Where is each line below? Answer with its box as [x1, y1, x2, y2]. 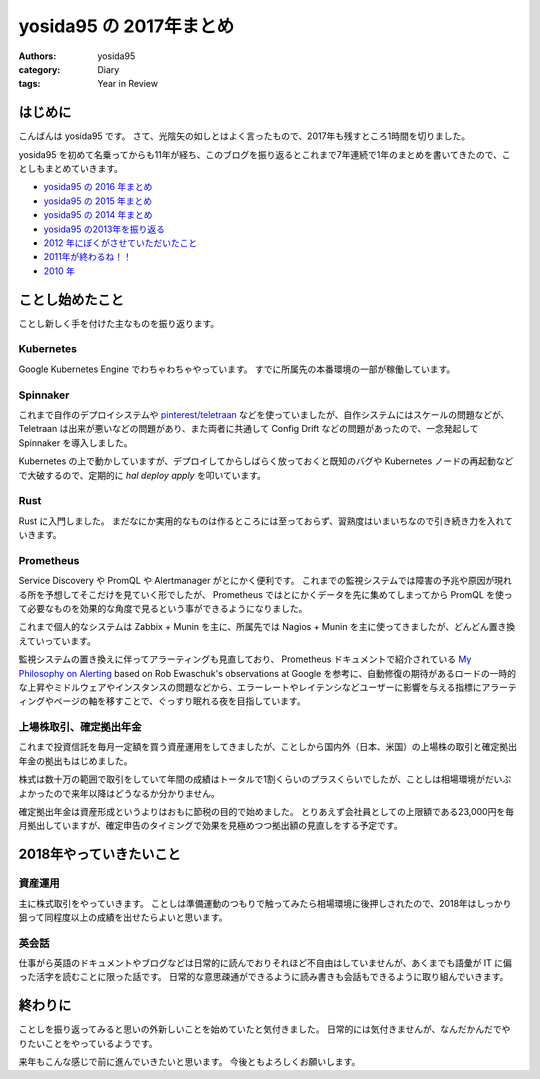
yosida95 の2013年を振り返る [43, 223, 165, 235]
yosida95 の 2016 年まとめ [43, 181, 153, 193]
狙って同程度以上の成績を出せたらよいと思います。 [18, 911, 228, 923]
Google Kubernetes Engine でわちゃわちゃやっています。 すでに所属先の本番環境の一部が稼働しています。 [18, 363, 456, 375]
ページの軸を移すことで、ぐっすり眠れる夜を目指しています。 [53, 695, 306, 707]
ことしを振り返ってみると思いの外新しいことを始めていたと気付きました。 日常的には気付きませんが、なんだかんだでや [18, 1023, 511, 1035]
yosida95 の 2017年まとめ [18, 15, 235, 37]
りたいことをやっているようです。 [18, 1037, 158, 1049]
